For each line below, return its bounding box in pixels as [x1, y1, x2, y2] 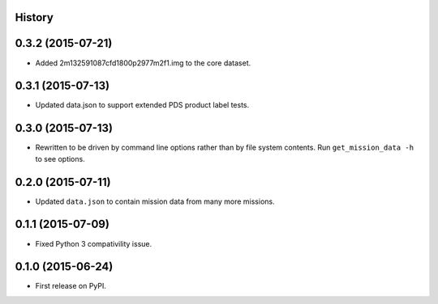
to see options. [35, 154, 85, 163]
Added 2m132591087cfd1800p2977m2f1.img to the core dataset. [35, 57, 251, 68]
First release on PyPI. [35, 281, 107, 291]
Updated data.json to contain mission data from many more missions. [35, 196, 275, 206]
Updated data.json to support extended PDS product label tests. [35, 100, 250, 110]
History [15, 11, 54, 24]
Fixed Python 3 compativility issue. [35, 239, 152, 248]
